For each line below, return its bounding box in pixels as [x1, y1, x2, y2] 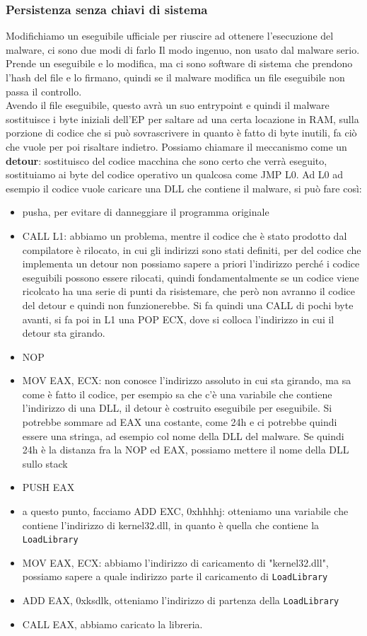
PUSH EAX [22, 480, 75, 495]
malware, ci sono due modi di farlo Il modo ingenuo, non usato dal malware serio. [6, 42, 360, 57]
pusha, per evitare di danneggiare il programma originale [22, 204, 269, 219]
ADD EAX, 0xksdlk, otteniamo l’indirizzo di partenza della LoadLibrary [22, 593, 339, 608]
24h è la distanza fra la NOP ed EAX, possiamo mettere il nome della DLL [22, 442, 349, 457]
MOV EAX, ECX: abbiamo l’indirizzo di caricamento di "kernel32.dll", [22, 555, 329, 569]
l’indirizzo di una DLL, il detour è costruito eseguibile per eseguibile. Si [22, 400, 332, 415]
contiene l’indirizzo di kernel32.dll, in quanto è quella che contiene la [22, 517, 320, 532]
